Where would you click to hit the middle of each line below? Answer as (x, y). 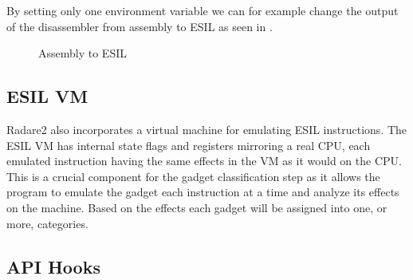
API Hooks (53, 266)
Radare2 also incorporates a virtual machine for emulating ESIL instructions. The (207, 129)
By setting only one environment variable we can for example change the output (203, 10)
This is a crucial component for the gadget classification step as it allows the (193, 176)
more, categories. (47, 223)
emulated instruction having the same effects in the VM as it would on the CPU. (204, 161)
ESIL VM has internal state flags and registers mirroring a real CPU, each (189, 145)
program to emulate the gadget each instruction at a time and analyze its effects (203, 192)
